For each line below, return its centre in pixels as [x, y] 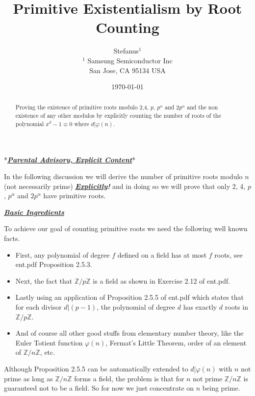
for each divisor [38, 306]
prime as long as [28, 378]
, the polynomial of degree [136, 306]
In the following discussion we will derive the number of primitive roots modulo [123, 176]
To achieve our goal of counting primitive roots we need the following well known [126, 228]
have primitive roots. [75, 196]
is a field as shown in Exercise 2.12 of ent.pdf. [162, 280]
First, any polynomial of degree [63, 254]
